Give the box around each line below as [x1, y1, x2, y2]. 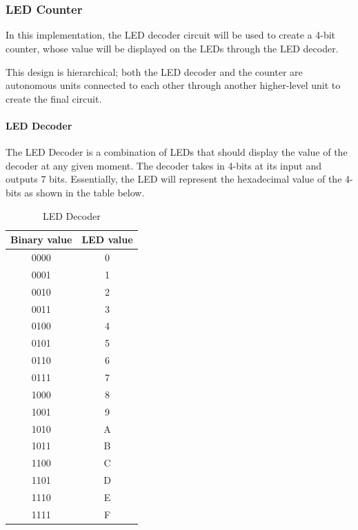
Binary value [10, 232, 72, 247]
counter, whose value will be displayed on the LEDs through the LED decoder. [6, 41, 339, 56]
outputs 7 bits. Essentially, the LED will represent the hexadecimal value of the [6, 172, 342, 186]
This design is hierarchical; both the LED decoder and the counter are [6, 64, 303, 79]
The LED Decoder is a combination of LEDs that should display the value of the [6, 145, 348, 159]
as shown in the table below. [24, 185, 145, 200]
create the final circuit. [6, 91, 102, 105]
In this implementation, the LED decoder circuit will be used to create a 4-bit [6, 28, 336, 42]
